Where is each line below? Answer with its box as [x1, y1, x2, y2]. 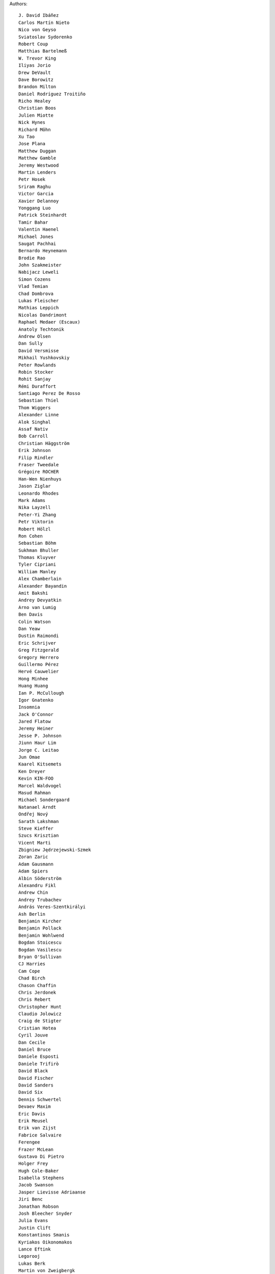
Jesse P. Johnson [18, 733, 62, 738]
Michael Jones [18, 233, 53, 240]
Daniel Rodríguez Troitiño [18, 91, 86, 97]
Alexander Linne [18, 412, 59, 418]
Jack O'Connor [18, 711, 53, 717]
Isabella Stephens [18, 1175, 65, 1181]
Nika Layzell [18, 505, 51, 511]
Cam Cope [18, 968, 40, 974]
